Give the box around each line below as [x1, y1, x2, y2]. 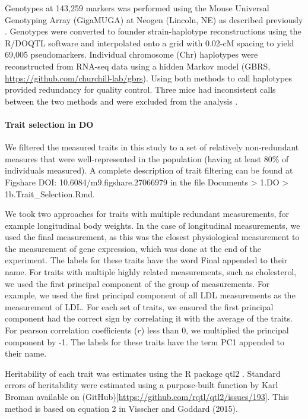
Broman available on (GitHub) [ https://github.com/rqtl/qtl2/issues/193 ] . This [5, 390, 289, 403]
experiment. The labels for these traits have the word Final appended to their [5, 254, 288, 266]
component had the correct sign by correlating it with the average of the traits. [5, 312, 293, 325]
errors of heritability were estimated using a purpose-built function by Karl [5, 379, 278, 391]
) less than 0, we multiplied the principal [141, 324, 289, 336]
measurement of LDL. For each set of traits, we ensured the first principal [5, 300, 274, 313]
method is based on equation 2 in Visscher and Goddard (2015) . [5, 402, 238, 414]
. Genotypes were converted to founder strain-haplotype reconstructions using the [5, 25, 301, 37]
